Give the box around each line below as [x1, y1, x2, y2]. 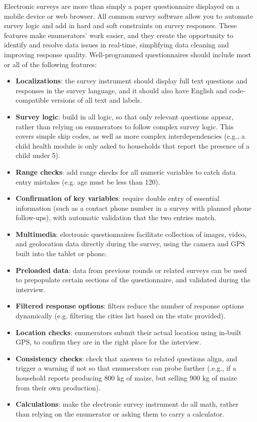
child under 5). [15, 150, 60, 160]
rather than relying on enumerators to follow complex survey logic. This [15, 121, 234, 131]
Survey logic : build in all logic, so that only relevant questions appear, [15, 111, 234, 121]
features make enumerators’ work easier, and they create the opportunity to [4, 30, 234, 40]
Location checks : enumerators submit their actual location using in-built [15, 327, 242, 337]
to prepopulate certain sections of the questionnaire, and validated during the [15, 274, 251, 285]
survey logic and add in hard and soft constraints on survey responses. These [4, 20, 237, 31]
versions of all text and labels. [51, 95, 142, 105]
